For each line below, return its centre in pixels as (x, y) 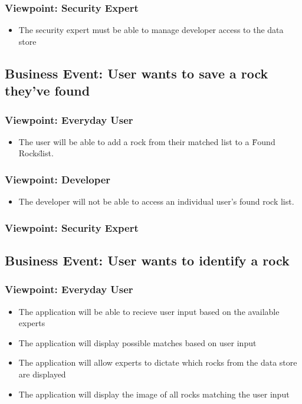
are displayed (42, 374)
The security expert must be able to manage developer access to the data (151, 30)
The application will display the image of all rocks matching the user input (154, 394)
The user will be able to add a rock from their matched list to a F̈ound (147, 141)
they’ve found (47, 91)
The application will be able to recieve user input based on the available (149, 311)
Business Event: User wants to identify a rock (147, 260)
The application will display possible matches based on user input (137, 342)
